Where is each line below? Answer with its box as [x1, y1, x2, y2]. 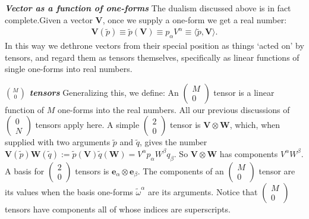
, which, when [229, 118, 280, 131]
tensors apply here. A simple [35, 118, 140, 131]
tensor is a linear [213, 86, 275, 98]
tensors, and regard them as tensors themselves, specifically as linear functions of [5, 51, 299, 63]
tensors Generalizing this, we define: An [29, 86, 179, 98]
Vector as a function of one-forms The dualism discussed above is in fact [5, 2, 291, 14]
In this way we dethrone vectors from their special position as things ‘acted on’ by [5, 39, 304, 52]
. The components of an [137, 164, 224, 177]
